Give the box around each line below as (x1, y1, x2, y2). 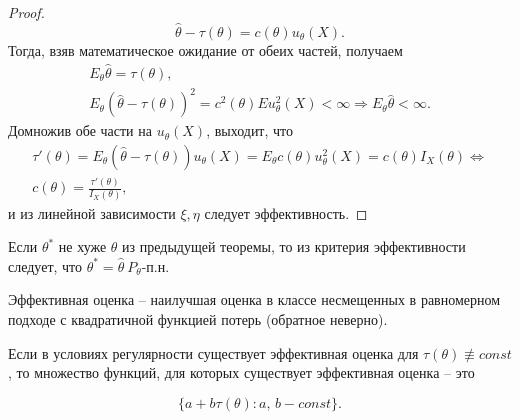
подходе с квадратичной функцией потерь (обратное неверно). (8, 308, 388, 329)
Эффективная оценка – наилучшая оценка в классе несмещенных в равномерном (8, 289, 501, 310)
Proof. (8, 2, 45, 22)
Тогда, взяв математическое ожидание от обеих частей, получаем (8, 39, 403, 60)
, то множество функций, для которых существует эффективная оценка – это (8, 362, 475, 383)
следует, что (8, 255, 83, 276)
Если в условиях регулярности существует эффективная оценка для (8, 342, 419, 363)
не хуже (58, 236, 107, 257)
